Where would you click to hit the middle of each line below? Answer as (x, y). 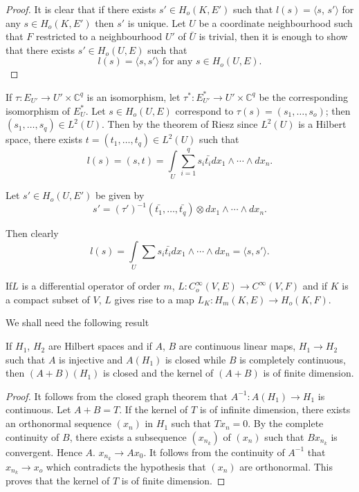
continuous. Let (38, 409)
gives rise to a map (154, 299)
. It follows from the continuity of (214, 452)
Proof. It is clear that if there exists (81, 9)
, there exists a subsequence (128, 436)
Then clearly (32, 233)
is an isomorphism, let (134, 96)
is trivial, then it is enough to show (273, 36)
